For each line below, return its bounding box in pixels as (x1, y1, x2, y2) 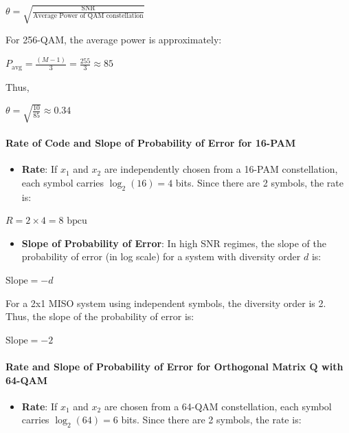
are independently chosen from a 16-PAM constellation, (104, 162, 338, 176)
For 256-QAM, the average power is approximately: (5, 32, 222, 47)
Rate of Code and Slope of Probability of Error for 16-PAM (5, 136, 296, 150)
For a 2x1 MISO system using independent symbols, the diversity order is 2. (5, 295, 326, 310)
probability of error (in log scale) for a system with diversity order (21, 249, 301, 264)
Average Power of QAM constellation (33, 12, 144, 20)
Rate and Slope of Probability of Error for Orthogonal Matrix (5, 359, 306, 373)
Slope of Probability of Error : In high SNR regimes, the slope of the (21, 235, 326, 250)
